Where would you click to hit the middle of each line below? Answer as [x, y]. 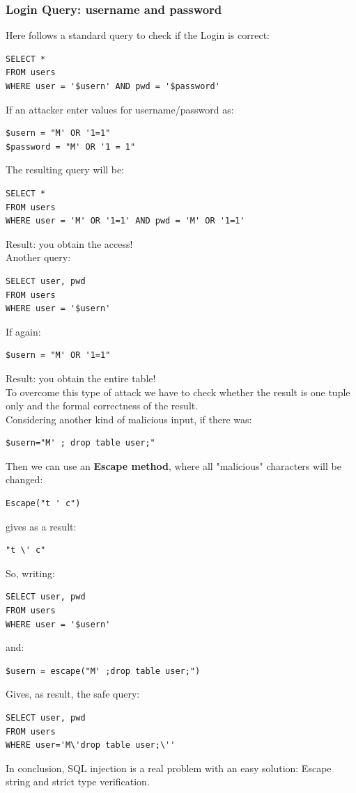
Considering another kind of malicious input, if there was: [129, 419]
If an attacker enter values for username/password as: [120, 109]
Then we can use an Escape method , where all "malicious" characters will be [173, 465]
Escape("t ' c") [43, 504]
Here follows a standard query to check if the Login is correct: [138, 35]
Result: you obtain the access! [69, 243]
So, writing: [30, 573]
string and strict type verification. [78, 782]
